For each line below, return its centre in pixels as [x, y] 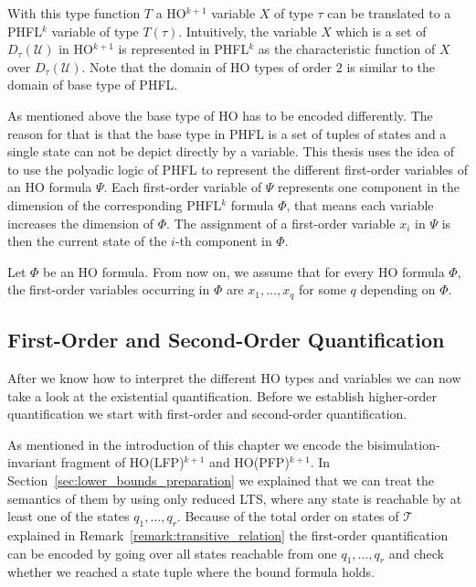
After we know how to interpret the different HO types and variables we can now [234, 377]
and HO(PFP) [249, 462]
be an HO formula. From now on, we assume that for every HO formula [244, 271]
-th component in [223, 241]
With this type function [74, 13]
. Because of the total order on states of [288, 516]
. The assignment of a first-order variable [281, 223]
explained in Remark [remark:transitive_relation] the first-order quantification [228, 534]
